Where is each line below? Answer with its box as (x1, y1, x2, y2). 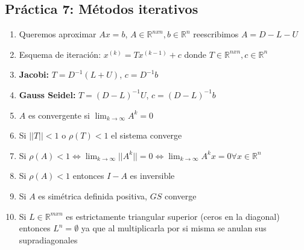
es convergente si (28, 108, 90, 121)
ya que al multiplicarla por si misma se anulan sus (81, 222, 267, 234)
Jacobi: (19, 68, 49, 81)
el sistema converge (111, 129, 182, 142)
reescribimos (193, 28, 239, 40)
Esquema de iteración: (19, 48, 101, 60)
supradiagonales (19, 233, 78, 246)
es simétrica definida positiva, (38, 189, 148, 202)
